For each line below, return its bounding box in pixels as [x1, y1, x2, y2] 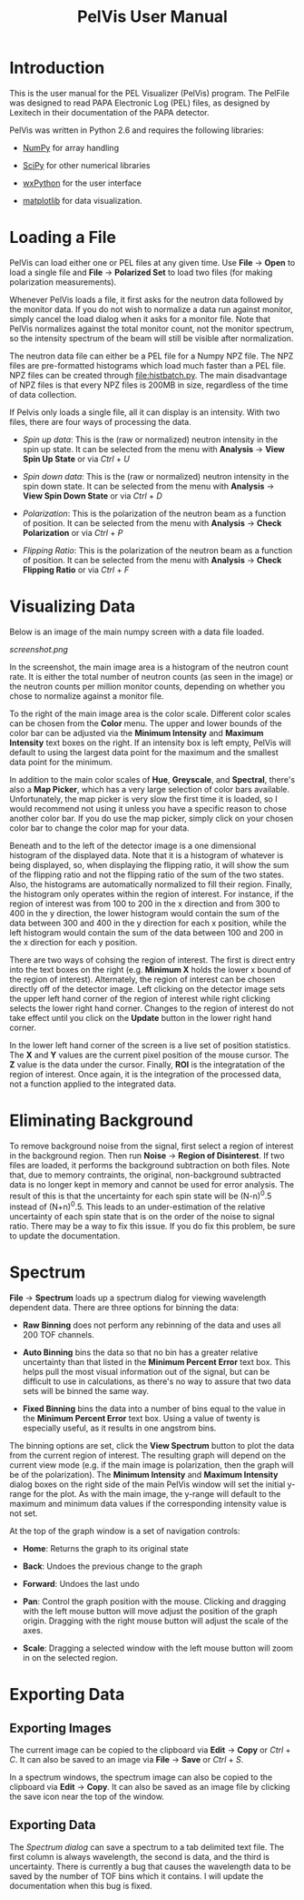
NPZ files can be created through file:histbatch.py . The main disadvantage [9, 369, 288, 380]
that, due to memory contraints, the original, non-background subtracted [9, 1169, 281, 1180]
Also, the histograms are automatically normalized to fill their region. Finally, [9, 878, 293, 889]
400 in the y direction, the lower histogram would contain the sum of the [9, 907, 279, 918]
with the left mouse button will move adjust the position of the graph [22, 1606, 279, 1616]
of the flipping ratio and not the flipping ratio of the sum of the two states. [9, 869, 284, 880]
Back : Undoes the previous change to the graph [22, 1561, 202, 1572]
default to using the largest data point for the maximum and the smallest [9, 746, 279, 757]
